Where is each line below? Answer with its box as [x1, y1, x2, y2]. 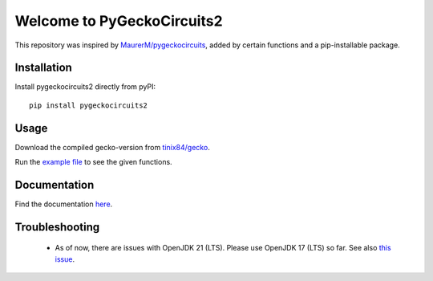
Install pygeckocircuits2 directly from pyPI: [14, 82, 156, 92]
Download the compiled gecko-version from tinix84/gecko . [14, 142, 210, 152]
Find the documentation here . [14, 199, 113, 209]
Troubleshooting [14, 220, 100, 234]
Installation [14, 61, 72, 75]
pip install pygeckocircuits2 [29, 100, 148, 110]
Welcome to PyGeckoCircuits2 [14, 12, 224, 30]
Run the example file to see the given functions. [14, 157, 172, 167]
